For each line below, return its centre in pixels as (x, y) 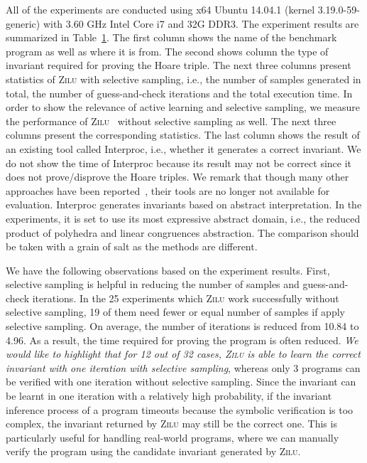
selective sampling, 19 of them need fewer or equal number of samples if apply (175, 312)
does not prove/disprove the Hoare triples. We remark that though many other (177, 177)
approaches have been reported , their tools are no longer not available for (168, 190)
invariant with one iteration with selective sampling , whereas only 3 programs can (183, 367)
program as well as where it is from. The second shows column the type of (167, 51)
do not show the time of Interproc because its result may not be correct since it (179, 163)
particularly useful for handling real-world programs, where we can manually (172, 437)
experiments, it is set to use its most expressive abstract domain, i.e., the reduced (183, 218)
